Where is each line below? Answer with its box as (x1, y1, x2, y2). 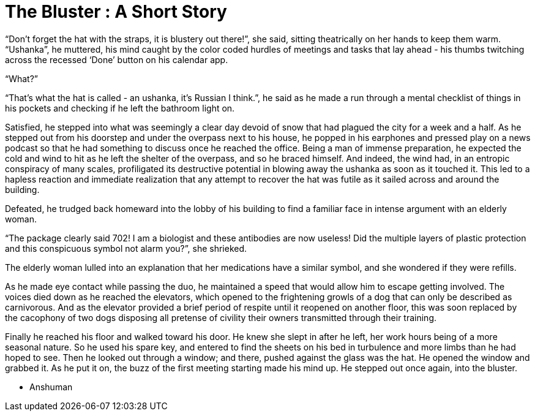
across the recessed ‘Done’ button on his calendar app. (5, 54, 228, 65)
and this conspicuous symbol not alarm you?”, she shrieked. (5, 243, 247, 254)
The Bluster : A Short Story (5, 1, 227, 22)
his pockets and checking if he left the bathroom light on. (5, 102, 235, 113)
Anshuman (29, 381, 73, 392)
